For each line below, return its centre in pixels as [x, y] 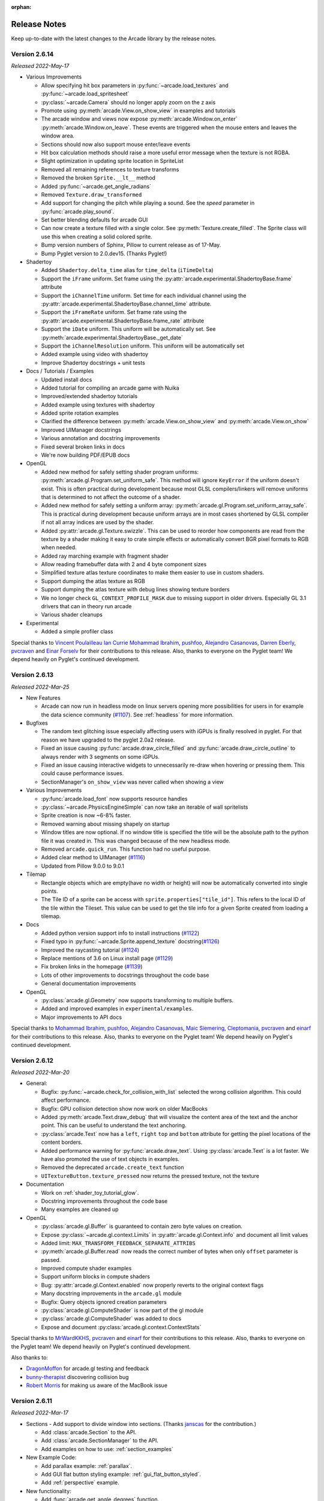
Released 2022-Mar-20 [40, 1072]
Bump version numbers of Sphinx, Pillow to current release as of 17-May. [131, 245]
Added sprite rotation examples [80, 413]
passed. [51, 1260]
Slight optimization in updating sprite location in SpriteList [112, 161]
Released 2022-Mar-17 [40, 1413]
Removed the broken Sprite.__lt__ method [98, 178]
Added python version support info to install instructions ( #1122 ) [120, 933]
